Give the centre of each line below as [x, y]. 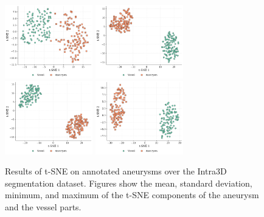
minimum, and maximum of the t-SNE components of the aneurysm [132, 195]
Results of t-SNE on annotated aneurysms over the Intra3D [116, 171]
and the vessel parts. [43, 206]
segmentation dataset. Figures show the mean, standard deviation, [129, 183]
